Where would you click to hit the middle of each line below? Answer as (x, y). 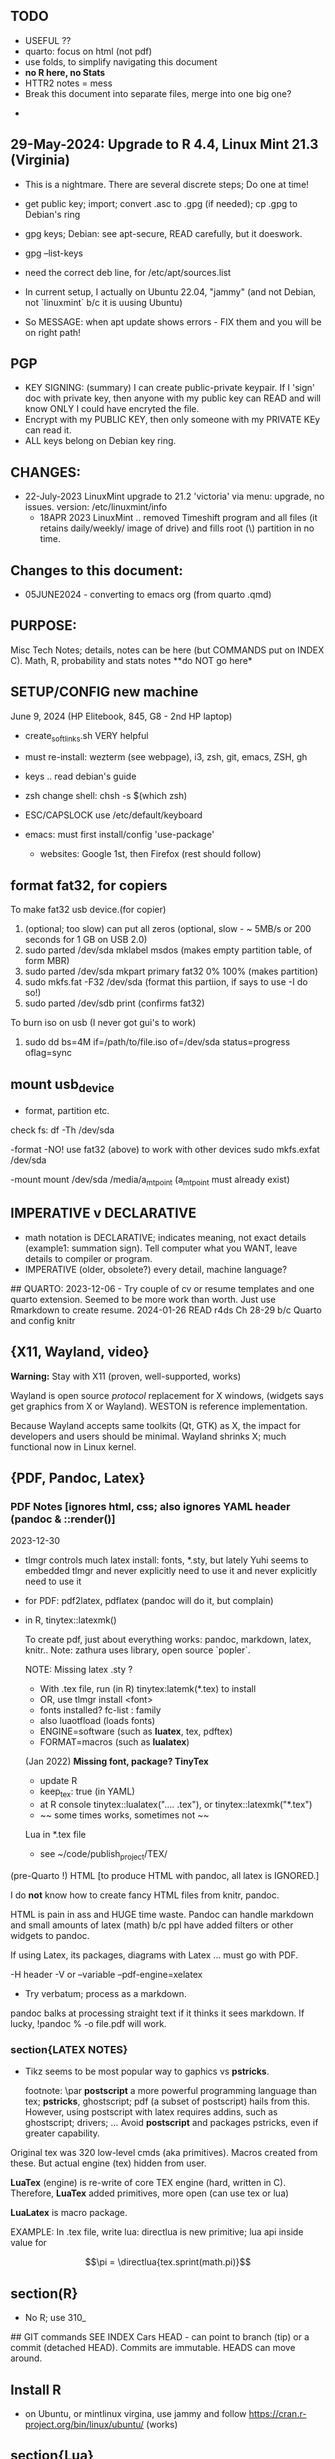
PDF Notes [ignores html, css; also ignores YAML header (150, 1507)
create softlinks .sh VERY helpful (86, 736)
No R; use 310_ (55, 2318)
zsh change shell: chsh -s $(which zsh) (106, 796)
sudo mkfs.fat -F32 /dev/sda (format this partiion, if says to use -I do (166, 982)
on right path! (53, 332)
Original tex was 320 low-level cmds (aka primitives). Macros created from (164, 2153)
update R (58, 1781)
